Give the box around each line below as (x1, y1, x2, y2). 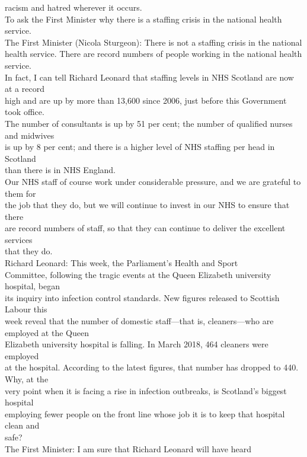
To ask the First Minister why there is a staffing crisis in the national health (5, 12, 282, 25)
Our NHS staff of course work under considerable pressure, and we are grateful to (5, 175, 301, 187)
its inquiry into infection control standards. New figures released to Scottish (5, 291, 280, 303)
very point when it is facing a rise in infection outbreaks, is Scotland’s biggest (5, 384, 287, 397)
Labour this (5, 303, 47, 315)
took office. (5, 106, 44, 118)
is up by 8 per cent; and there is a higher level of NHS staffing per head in (5, 140, 275, 153)
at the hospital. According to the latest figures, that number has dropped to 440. (5, 361, 299, 373)
